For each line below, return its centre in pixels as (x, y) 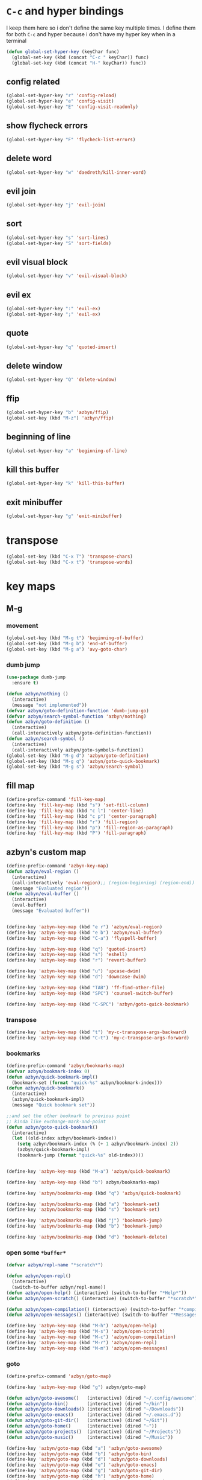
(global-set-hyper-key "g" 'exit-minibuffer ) (64, 516)
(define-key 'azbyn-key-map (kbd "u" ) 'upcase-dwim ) (74, 971)
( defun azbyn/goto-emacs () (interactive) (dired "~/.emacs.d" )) (94, 1415)
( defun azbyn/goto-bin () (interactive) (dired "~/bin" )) (87, 1404)
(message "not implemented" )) (49, 705)
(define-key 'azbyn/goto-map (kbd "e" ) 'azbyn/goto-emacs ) (82, 1465)
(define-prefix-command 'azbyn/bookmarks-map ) (66, 1066)
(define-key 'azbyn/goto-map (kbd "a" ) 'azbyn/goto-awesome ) (84, 1448)
